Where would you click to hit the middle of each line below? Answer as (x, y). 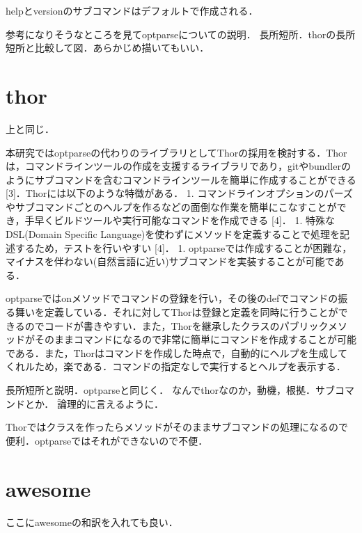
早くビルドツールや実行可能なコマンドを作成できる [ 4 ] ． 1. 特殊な (184, 220)
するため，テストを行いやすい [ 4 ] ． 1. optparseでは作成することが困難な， (183, 247)
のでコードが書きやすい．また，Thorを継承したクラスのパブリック (176, 325)
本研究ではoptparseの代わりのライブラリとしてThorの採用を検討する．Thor (176, 152)
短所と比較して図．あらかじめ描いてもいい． (108, 48)
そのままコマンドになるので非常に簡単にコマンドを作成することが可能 (195, 339)
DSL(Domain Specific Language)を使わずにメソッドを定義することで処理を (173, 234)
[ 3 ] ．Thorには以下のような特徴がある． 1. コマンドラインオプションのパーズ (179, 193)
